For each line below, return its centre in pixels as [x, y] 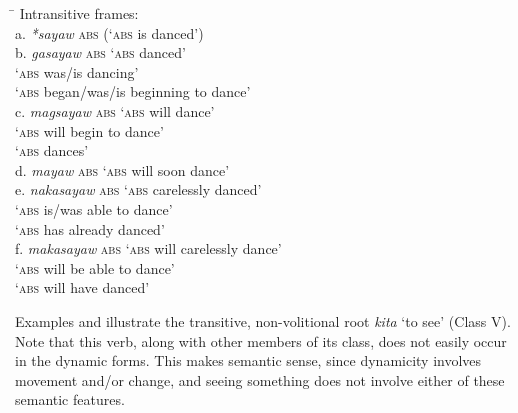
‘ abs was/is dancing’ [77, 71]
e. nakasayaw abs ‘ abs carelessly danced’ [138, 189]
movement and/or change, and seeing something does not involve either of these [260, 379]
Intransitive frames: [79, 13]
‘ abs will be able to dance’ [95, 267]
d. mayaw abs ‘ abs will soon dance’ [122, 169]
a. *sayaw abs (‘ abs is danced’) [109, 32]
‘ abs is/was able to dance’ [94, 208]
